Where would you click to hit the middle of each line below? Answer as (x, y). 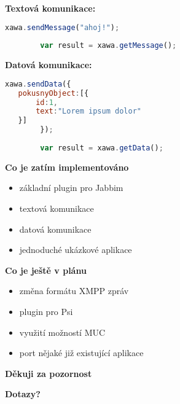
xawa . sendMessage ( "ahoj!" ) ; (62, 27)
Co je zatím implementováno (67, 167)
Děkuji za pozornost (49, 373)
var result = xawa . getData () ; (102, 148)
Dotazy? (23, 394)
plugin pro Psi (46, 311)
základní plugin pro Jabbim (71, 188)
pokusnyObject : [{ (53, 93)
